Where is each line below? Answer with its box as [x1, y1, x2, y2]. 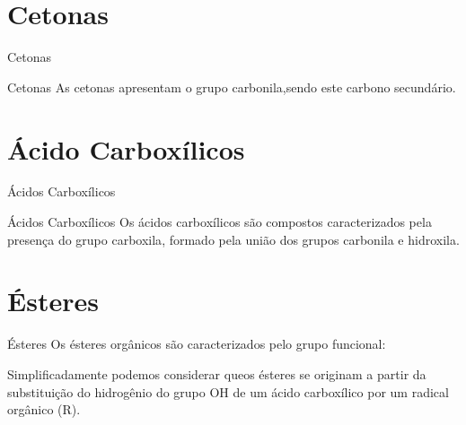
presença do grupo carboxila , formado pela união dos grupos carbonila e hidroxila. [7, 230, 460, 248]
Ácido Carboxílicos [7, 130, 245, 167]
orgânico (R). [7, 400, 81, 419]
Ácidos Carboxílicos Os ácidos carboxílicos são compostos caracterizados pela [7, 212, 432, 231]
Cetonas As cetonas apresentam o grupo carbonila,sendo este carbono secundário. [7, 77, 456, 96]
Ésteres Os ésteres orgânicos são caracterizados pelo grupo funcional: [7, 334, 386, 353]
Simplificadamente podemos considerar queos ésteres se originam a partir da [7, 364, 426, 383]
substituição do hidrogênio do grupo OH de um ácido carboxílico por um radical [7, 382, 449, 401]
